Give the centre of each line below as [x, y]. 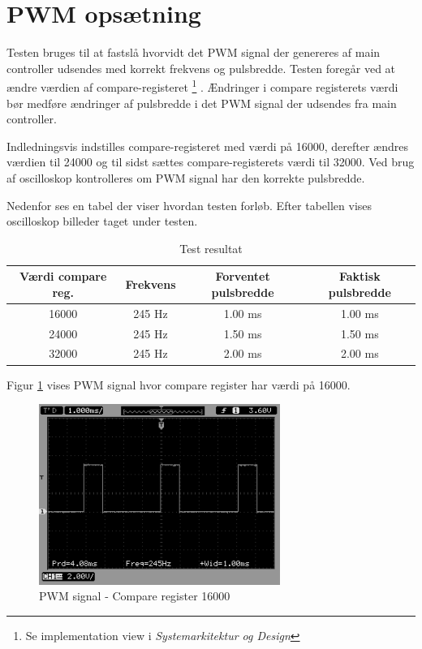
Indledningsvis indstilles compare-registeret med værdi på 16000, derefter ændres [208, 146]
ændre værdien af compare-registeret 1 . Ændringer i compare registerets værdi [202, 86]
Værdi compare [63, 276]
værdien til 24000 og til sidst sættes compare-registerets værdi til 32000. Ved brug [211, 162]
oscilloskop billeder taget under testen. [102, 221]
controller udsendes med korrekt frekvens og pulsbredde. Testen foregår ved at [201, 68]
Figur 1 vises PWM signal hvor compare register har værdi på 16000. [179, 384]
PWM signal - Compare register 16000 [135, 596]
